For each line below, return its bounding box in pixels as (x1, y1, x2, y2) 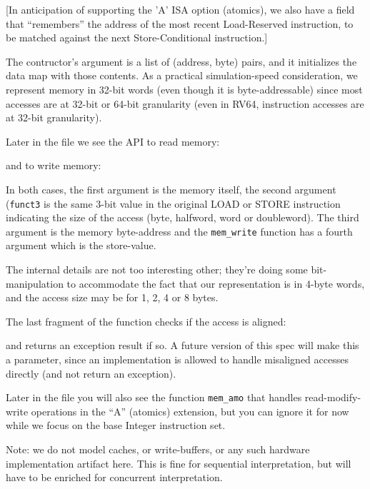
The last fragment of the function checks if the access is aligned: (6, 313, 286, 328)
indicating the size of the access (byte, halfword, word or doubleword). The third (6, 210, 359, 225)
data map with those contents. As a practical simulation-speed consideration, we (6, 68, 358, 83)
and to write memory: (6, 158, 101, 173)
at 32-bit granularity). (6, 110, 102, 125)
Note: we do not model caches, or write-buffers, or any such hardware (6, 442, 310, 457)
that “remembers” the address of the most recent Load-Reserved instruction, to (6, 16, 354, 31)
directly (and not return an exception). (6, 366, 176, 380)
